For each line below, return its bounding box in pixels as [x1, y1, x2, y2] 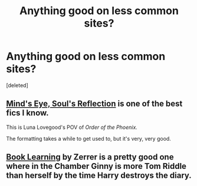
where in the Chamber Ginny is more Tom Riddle [6, 161, 187, 171]
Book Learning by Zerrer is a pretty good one [6, 152, 174, 162]
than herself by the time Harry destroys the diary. [6, 171, 192, 181]
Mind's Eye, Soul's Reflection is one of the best [6, 99, 183, 109]
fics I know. [6, 108, 49, 118]
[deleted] [6, 81, 28, 89]
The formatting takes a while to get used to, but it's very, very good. [6, 135, 171, 142]
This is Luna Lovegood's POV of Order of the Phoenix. [6, 124, 137, 131]
